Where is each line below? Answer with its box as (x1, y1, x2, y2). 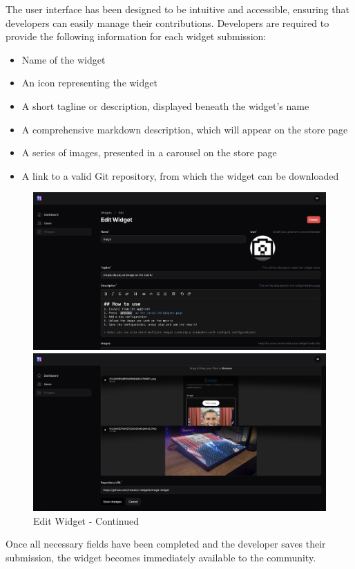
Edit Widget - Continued (33, 513, 140, 528)
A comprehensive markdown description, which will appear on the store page (21, 122, 348, 136)
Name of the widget (21, 52, 106, 66)
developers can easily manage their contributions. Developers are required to (6, 15, 329, 30)
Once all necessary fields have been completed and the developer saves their (6, 537, 326, 551)
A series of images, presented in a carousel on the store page (21, 145, 277, 160)
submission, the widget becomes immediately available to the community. (6, 550, 316, 564)
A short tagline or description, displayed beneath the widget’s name (21, 98, 309, 113)
